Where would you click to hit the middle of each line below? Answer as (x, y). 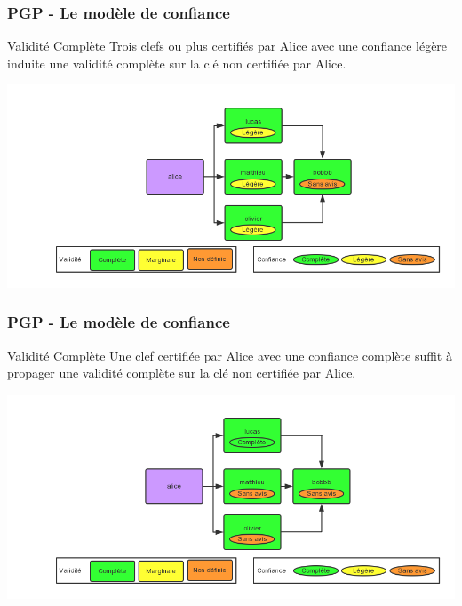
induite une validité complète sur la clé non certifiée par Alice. (177, 63)
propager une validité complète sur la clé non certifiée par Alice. (182, 373)
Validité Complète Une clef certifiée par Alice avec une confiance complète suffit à (230, 355)
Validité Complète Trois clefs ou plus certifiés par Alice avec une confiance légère (227, 46)
